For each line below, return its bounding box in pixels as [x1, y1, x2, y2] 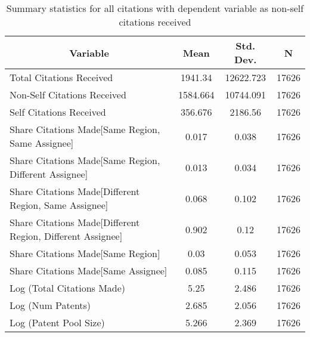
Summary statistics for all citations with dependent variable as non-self [6, 1, 304, 15]
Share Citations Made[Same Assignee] [10, 264, 168, 277]
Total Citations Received [10, 70, 113, 84]
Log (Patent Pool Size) [10, 316, 105, 329]
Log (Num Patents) [10, 298, 91, 312]
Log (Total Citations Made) [10, 281, 126, 295]
